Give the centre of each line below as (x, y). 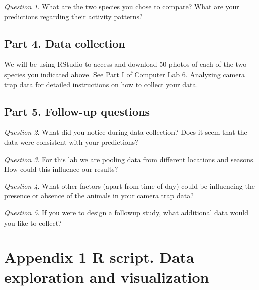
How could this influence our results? (61, 169)
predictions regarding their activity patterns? (73, 16)
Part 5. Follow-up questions (77, 111)
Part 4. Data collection (65, 43)
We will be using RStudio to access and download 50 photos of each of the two (125, 64)
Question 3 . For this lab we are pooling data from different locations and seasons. (130, 159)
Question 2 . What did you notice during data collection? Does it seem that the (126, 132)
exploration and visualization (107, 277)
